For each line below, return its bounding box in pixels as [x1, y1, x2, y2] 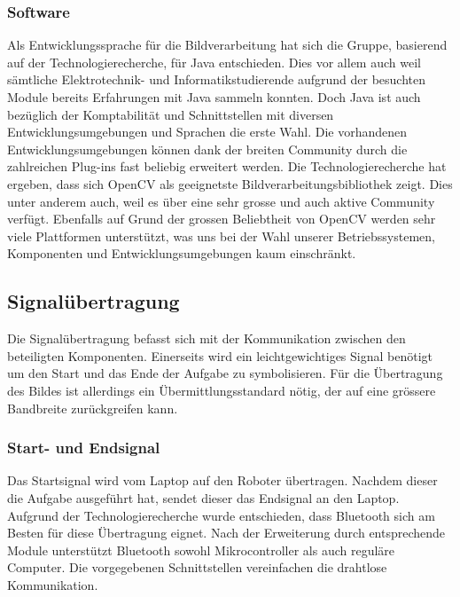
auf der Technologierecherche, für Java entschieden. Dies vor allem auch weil [7, 52, 421, 71]
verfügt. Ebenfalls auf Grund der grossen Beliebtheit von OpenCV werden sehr [7, 209, 436, 228]
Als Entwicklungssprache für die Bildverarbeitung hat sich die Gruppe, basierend [7, 35, 448, 54]
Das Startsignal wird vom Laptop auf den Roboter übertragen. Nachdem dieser [7, 471, 438, 490]
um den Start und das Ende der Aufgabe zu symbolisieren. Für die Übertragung [7, 364, 443, 382]
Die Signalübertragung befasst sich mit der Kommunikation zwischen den [7, 329, 406, 348]
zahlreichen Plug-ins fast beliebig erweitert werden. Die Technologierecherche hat [7, 157, 447, 176]
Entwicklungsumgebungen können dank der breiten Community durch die [7, 139, 408, 158]
